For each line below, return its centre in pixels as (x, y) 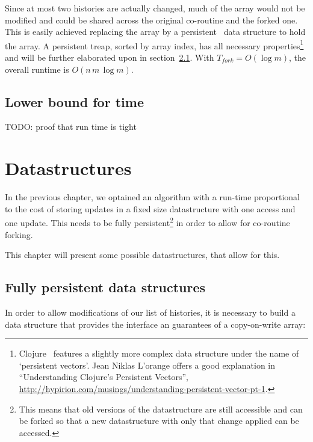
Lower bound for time (74, 101)
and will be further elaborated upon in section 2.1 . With (110, 57)
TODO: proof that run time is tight (71, 127)
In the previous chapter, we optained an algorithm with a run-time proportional (152, 197)
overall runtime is (37, 69)
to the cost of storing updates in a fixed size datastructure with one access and (150, 208)
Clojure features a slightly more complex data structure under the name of (159, 353)
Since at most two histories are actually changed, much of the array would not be (155, 8)
